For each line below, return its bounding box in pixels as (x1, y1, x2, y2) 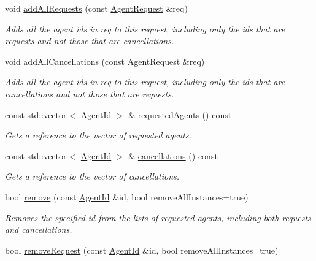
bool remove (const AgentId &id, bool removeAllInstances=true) (5, 190, 249, 203)
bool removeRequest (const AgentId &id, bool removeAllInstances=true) (5, 243, 279, 256)
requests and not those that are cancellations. (5, 34, 174, 47)
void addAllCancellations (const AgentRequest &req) (5, 55, 205, 67)
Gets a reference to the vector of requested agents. (5, 129, 191, 142)
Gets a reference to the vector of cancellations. (5, 170, 180, 183)
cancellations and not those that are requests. (5, 87, 174, 100)
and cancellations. (5, 223, 72, 236)
